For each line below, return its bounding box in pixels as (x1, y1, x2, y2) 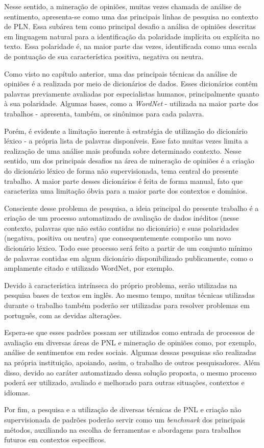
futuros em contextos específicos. (4, 434, 106, 445)
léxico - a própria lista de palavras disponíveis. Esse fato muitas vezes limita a (4, 135, 248, 146)
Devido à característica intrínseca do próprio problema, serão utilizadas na (4, 279, 237, 290)
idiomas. (4, 387, 30, 397)
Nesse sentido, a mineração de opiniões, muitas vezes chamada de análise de (4, 1, 242, 11)
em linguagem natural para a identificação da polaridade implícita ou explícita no (4, 31, 259, 41)
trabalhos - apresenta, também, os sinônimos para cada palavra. (4, 108, 204, 119)
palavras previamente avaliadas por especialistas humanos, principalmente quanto (4, 88, 259, 99)
